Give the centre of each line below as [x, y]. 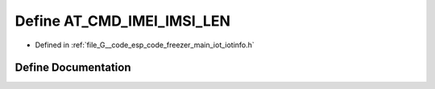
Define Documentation [73, 68]
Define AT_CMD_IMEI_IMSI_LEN [123, 21]
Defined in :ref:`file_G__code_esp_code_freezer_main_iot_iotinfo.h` [145, 45]
